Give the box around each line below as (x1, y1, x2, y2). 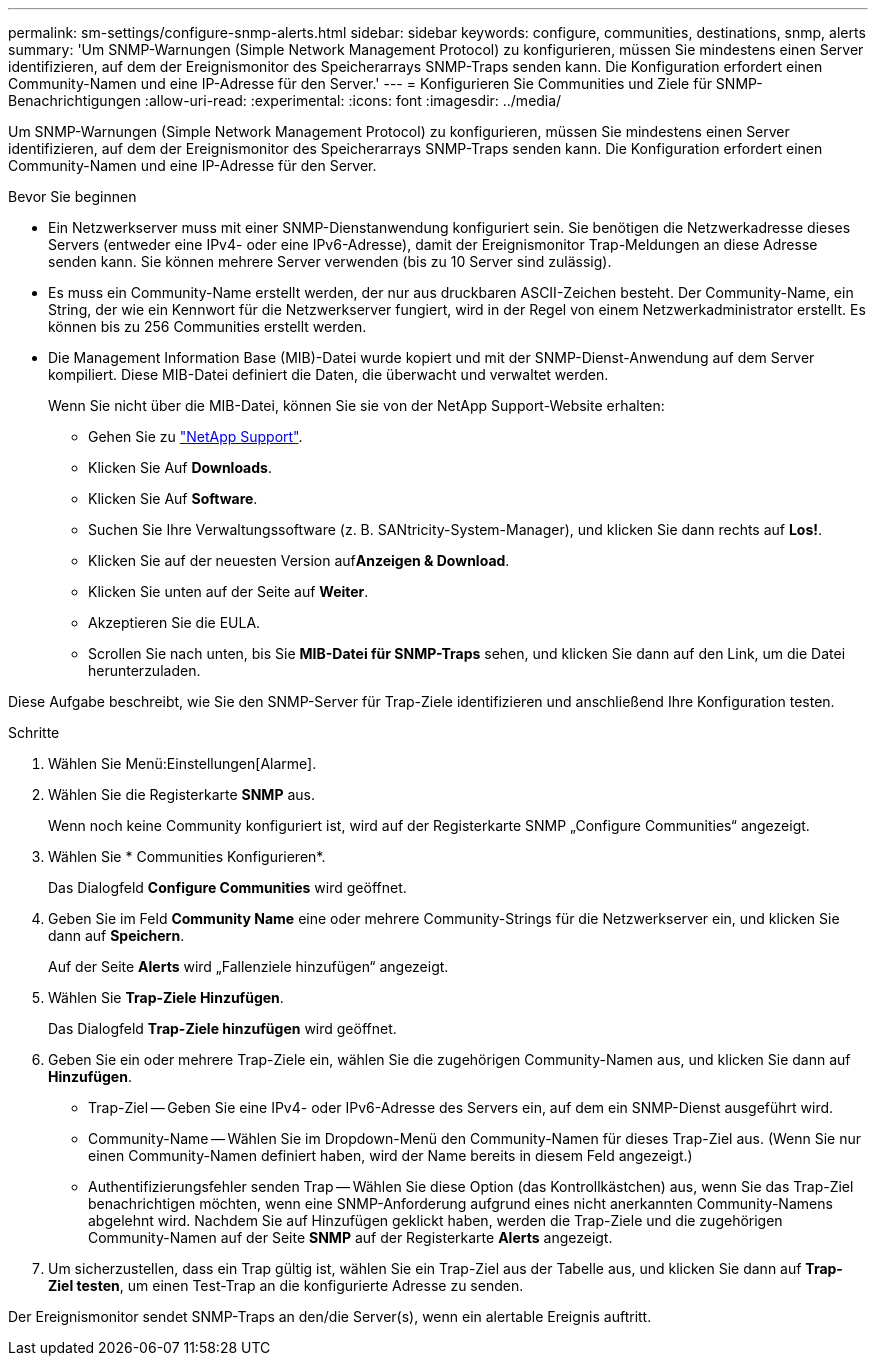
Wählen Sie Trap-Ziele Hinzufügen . (48, 989, 284, 1006)
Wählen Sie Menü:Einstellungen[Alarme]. (48, 755, 317, 772)
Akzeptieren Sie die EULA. (88, 614, 261, 631)
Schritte (8, 724, 60, 741)
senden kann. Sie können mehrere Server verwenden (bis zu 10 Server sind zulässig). (48, 253, 612, 270)
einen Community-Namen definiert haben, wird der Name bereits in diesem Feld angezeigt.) (88, 1147, 693, 1164)
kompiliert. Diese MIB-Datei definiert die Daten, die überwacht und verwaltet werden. (48, 366, 609, 383)
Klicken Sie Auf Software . (88, 490, 258, 507)
